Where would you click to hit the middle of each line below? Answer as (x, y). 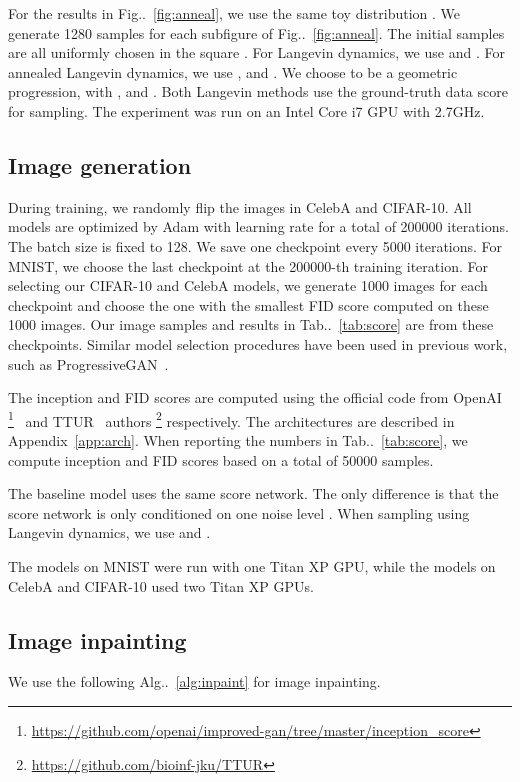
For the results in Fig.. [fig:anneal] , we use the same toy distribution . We (234, 13)
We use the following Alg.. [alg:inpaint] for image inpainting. (194, 681)
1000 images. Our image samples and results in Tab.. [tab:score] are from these (251, 324)
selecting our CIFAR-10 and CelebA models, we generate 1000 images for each (248, 285)
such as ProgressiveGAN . (88, 363)
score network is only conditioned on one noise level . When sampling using (239, 512)
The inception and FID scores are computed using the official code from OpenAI (255, 397)
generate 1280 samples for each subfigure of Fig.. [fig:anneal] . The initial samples (256, 32)
